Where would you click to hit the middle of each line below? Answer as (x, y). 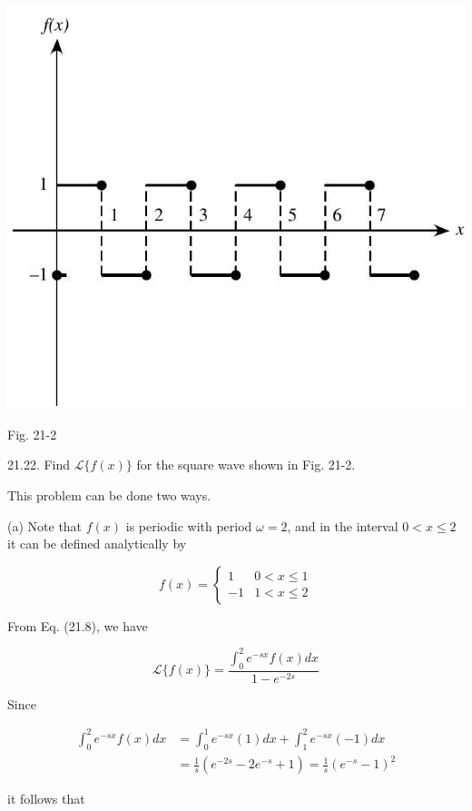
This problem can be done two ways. (109, 495)
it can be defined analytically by (97, 544)
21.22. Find (39, 465)
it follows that (46, 799)
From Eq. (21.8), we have (78, 625)
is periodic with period (189, 525)
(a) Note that (45, 525)
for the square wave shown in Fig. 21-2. (246, 465)
